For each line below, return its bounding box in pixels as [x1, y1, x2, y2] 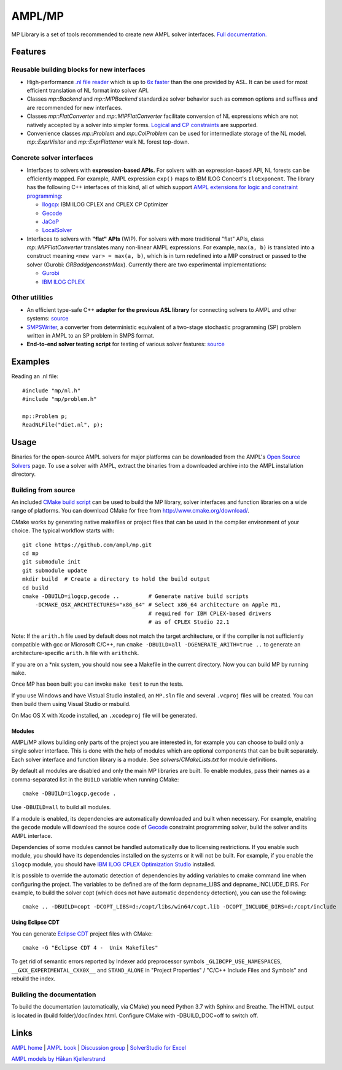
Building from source [11, 486, 76, 494]
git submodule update [22, 567, 87, 574]
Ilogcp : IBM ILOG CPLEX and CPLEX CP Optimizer [42, 201, 169, 208]
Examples [11, 357, 50, 367]
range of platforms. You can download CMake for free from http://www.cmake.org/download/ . [11, 507, 250, 514]
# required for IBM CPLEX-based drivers [148, 610, 272, 617]
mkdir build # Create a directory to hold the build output [22, 576, 210, 583]
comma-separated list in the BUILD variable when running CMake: [11, 775, 179, 783]
